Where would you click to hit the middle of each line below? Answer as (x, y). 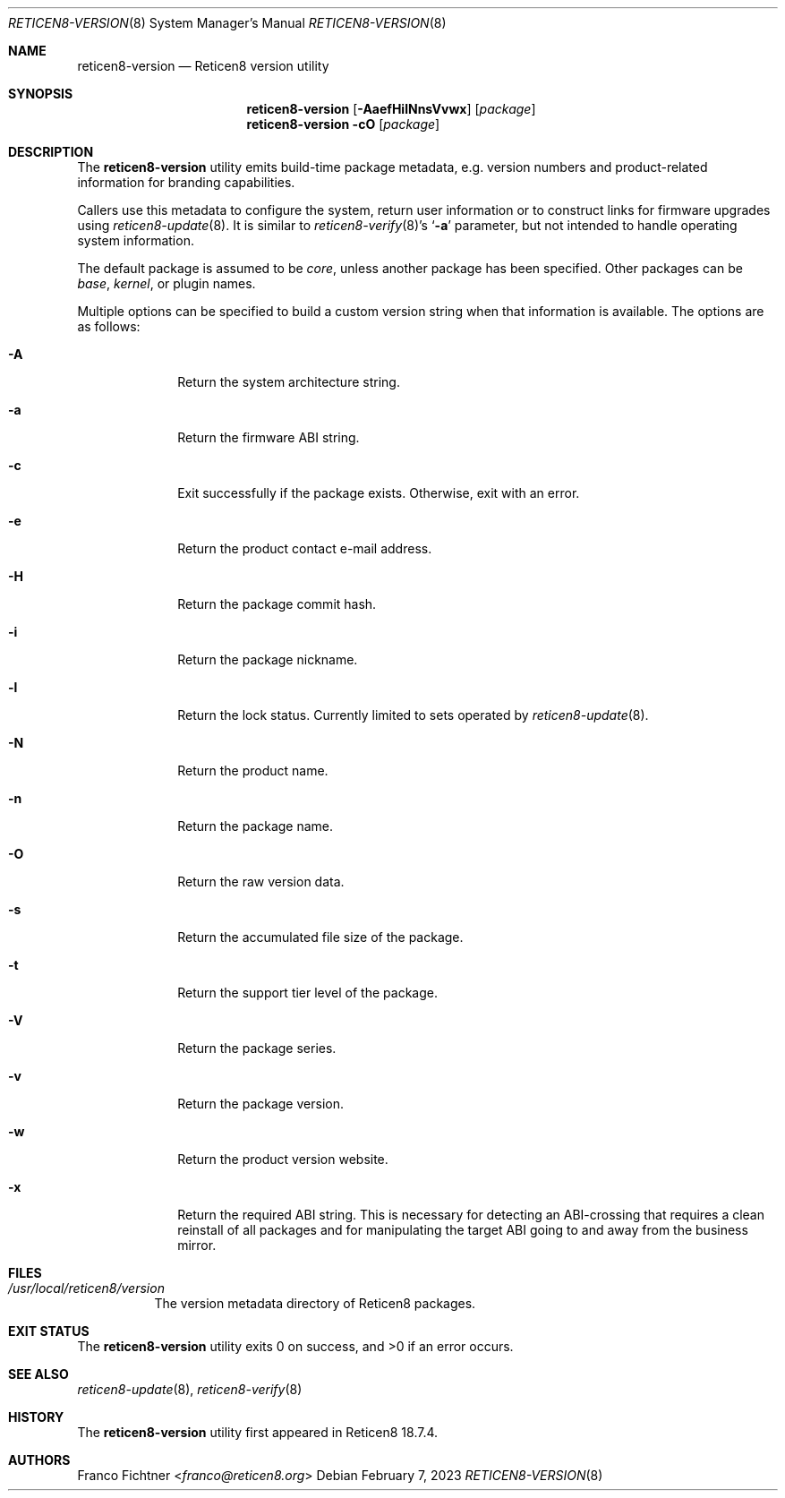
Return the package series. (257, 1048)
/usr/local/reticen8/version (86, 1288)
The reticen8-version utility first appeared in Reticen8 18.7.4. (258, 1432)
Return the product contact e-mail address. (305, 548)
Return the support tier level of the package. (307, 993)
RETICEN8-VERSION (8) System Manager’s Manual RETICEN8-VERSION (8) (227, 23)
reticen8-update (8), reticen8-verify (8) (190, 1389)
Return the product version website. (283, 1159)
